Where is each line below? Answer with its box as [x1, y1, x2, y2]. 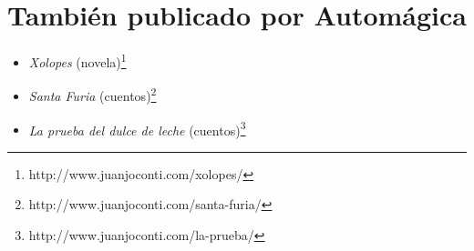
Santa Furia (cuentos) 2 [28, 84, 157, 105]
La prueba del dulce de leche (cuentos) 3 [28, 117, 246, 139]
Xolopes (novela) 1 [28, 50, 127, 71]
